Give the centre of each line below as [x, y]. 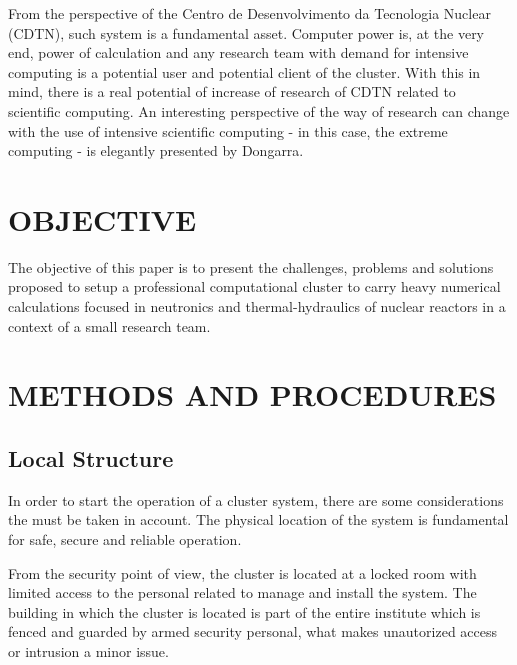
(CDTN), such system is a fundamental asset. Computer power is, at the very [246, 32]
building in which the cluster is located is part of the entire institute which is [244, 611]
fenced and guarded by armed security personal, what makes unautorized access [253, 631]
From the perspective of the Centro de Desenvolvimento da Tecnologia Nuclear [249, 13]
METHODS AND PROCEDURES [252, 394]
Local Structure [91, 458]
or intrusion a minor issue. [88, 650]
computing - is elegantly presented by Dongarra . [156, 150]
